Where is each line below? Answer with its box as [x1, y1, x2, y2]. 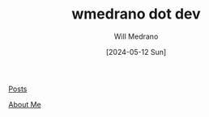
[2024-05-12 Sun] [105, 47, 167, 56]
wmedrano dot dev [71, 5, 201, 23]
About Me [8, 99, 42, 109]
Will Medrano [113, 31, 159, 41]
